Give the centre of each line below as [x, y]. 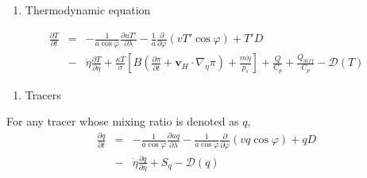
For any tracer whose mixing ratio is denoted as [123, 121]
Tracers [43, 94]
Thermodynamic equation [88, 10]
